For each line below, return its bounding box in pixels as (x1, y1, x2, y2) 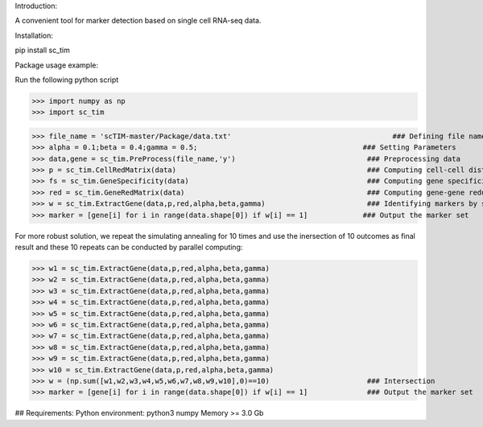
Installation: (14, 31, 54, 40)
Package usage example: (14, 60, 99, 70)
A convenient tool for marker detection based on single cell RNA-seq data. (14, 16, 262, 26)
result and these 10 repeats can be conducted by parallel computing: (14, 242, 243, 253)
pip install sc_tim (14, 45, 70, 55)
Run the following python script (14, 75, 119, 84)
